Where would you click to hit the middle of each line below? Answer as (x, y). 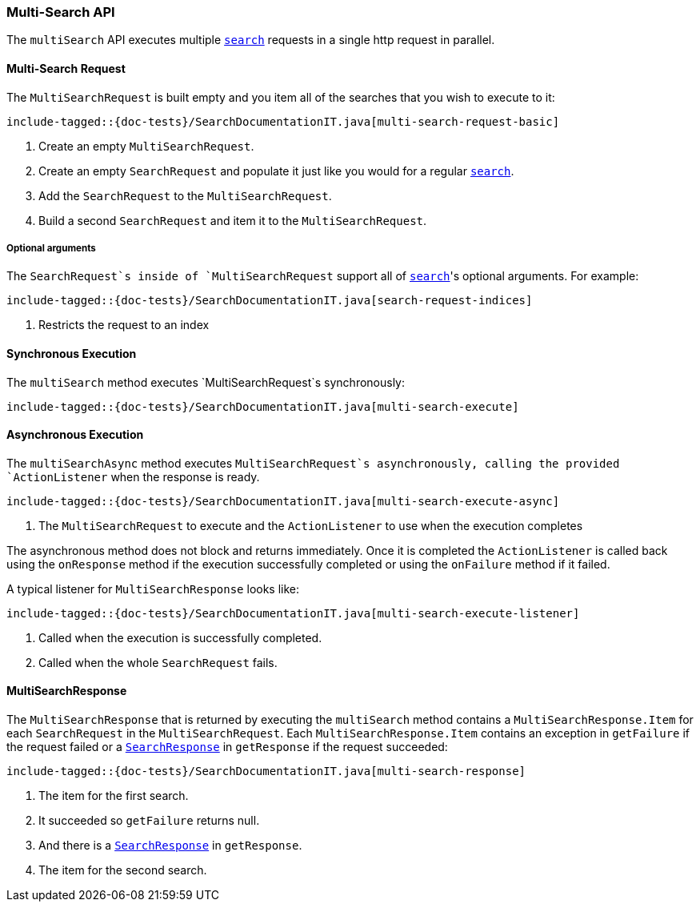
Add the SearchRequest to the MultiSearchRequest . (185, 195)
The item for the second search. (123, 870)
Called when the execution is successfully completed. (180, 637)
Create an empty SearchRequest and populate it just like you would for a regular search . (276, 171)
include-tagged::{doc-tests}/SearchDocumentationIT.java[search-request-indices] (270, 301)
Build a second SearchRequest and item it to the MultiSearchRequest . (233, 220)
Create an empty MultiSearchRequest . (146, 146)
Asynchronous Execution (75, 435)
